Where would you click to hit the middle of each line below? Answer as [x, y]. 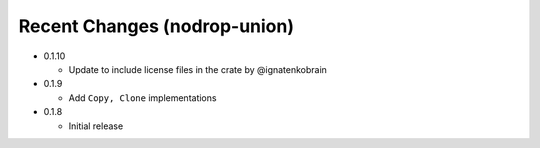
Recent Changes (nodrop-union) [156, 26]
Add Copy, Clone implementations [142, 97]
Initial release [96, 126]
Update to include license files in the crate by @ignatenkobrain [197, 69]
